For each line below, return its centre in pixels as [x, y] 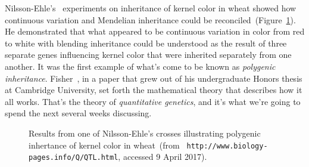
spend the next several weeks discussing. [78, 113]
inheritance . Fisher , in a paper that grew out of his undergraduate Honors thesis [154, 78]
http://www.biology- [227, 146]
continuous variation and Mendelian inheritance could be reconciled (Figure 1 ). [150, 19]
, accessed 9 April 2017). [163, 157]
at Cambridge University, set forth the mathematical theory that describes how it [154, 90]
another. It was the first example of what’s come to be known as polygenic [140, 66]
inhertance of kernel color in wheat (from [104, 145]
